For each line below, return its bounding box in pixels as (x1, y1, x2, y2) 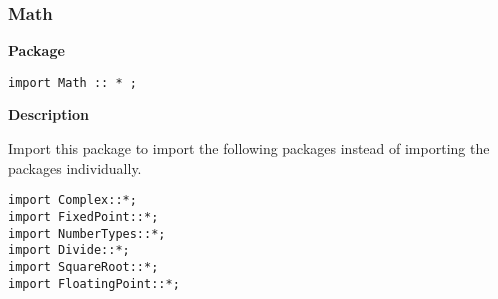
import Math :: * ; (8, 75, 137, 90)
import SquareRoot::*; (8, 259, 159, 274)
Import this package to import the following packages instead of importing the (8, 138, 490, 159)
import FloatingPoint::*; (8, 276, 180, 291)
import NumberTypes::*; (8, 226, 166, 241)
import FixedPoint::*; (8, 209, 159, 224)
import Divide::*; (8, 243, 130, 258)
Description (8, 104, 90, 125)
